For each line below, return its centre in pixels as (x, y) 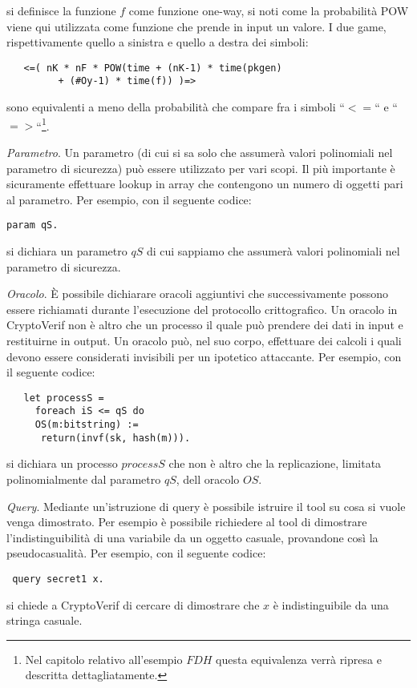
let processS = (64, 398)
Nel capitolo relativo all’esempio (104, 659)
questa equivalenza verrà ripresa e (299, 659)
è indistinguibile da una (331, 604)
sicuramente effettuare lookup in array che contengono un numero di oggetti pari (205, 184)
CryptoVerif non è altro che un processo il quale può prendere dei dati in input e (205, 325)
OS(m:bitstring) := (87, 425)
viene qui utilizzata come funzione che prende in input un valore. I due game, (196, 26)
